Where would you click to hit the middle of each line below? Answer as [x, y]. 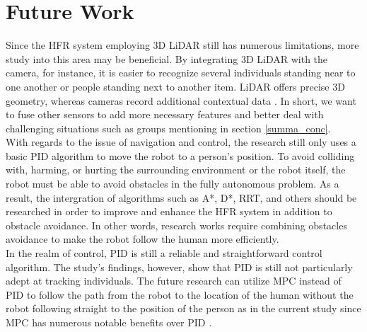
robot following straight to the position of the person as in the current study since [183, 308]
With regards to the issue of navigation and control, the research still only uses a [181, 142]
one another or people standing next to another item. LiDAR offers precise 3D [175, 86]
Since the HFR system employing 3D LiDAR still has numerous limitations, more [182, 45]
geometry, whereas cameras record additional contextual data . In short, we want [181, 100]
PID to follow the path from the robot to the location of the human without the [180, 294]
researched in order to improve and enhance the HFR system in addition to [169, 211]
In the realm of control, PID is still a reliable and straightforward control [164, 253]
